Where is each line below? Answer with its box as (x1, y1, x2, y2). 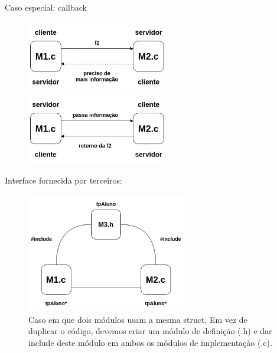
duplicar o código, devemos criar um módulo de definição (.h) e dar (28, 325, 272, 337)
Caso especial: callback (5, 1, 87, 13)
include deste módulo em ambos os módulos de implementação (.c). (28, 336, 272, 348)
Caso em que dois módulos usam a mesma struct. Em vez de (28, 313, 247, 325)
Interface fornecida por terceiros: (5, 174, 122, 187)
